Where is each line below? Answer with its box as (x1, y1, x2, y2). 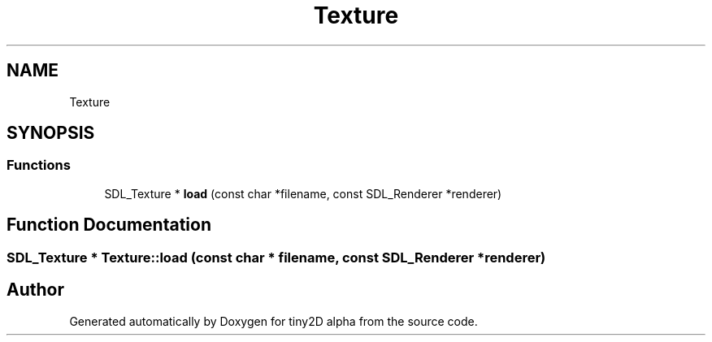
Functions (7, 157, 71, 174)
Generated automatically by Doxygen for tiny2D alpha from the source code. (69, 314, 478, 328)
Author (7, 279, 64, 301)
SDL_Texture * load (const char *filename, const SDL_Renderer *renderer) (104, 186, 502, 201)
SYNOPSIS (7, 123, 95, 144)
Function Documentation (7, 214, 211, 236)
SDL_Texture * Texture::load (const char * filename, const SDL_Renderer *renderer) (7, 249, 546, 266)
